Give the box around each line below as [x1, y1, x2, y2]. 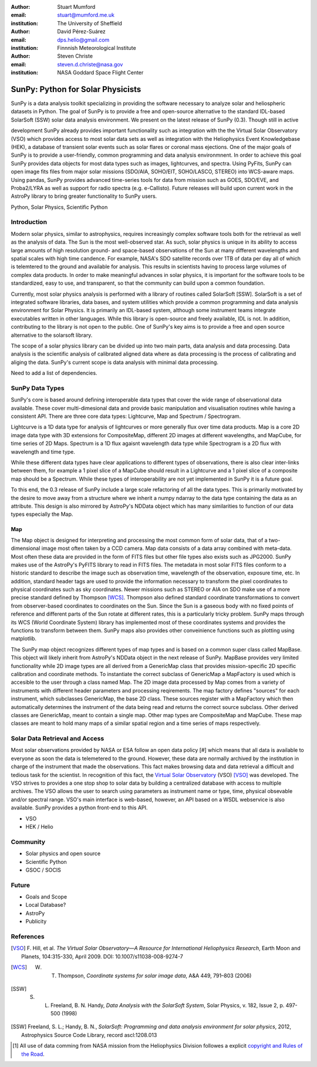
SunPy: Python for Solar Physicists [11, 84, 141, 94]
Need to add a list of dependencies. [11, 370, 97, 377]
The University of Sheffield [57, 19, 123, 26]
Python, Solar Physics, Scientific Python [11, 203, 108, 211]
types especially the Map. [11, 511, 73, 518]
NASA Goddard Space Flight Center [57, 69, 144, 76]
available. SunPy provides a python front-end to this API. [11, 804, 148, 811]
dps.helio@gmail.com [57, 36, 110, 43]
